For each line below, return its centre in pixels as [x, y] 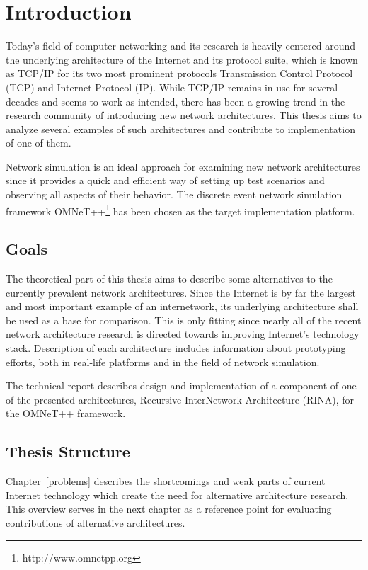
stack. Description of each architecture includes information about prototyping [176, 348]
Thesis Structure [68, 451]
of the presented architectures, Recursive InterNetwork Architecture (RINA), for [180, 399]
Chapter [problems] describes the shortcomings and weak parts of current [166, 481]
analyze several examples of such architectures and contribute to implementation [180, 129]
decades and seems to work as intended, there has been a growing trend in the [176, 101]
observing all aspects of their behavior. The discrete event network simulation [174, 194]
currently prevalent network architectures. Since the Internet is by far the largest [181, 292]
